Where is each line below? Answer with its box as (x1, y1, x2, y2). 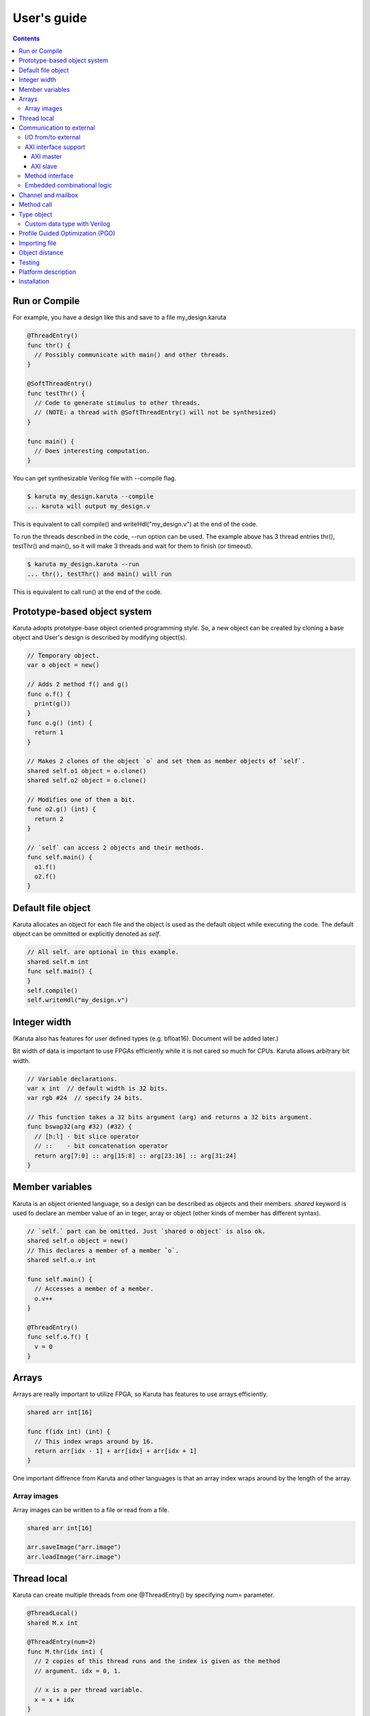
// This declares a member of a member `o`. (27, 1247, 180, 1254)
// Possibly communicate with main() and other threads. (34, 351, 230, 358)
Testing (18, 258, 40, 266)
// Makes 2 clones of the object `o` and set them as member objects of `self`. (27, 757, 306, 765)
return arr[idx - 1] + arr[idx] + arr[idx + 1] (34, 1447, 197, 1455)
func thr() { (27, 341, 71, 349)
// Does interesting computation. (34, 447, 151, 454)
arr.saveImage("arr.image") (27, 1543, 121, 1551)
